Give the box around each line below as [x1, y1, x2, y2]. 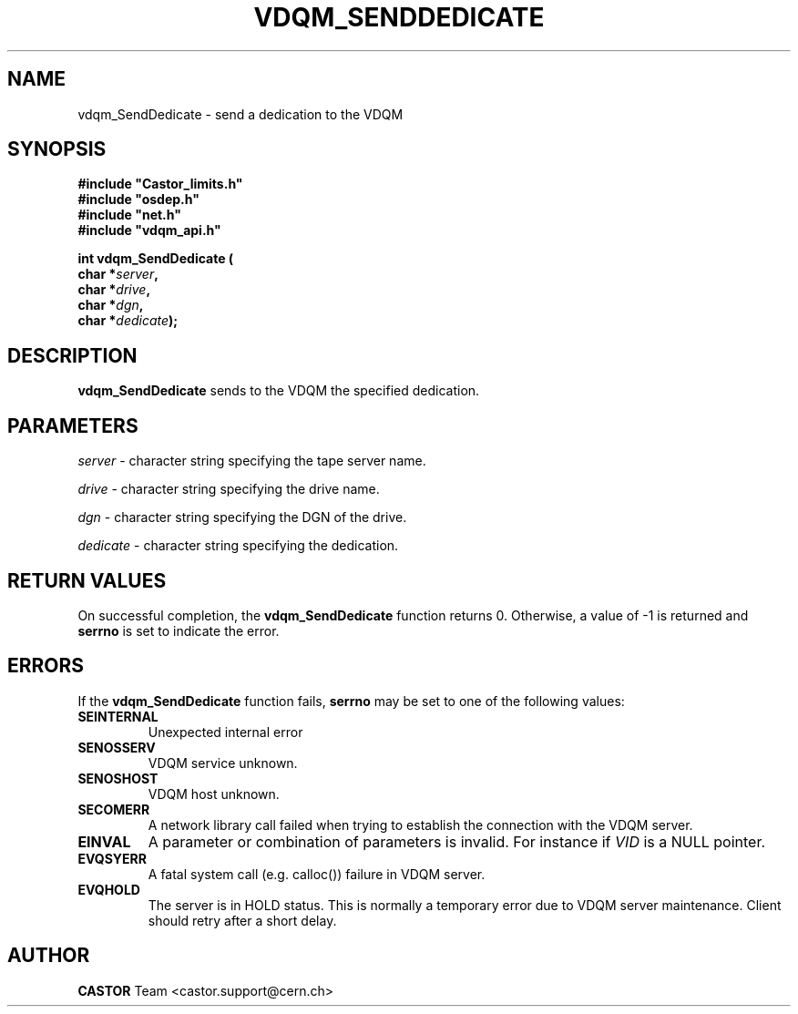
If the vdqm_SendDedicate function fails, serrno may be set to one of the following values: [77, 692, 625, 709]
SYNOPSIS [7, 138, 107, 161]
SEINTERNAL [77, 708, 159, 724]
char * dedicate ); [77, 312, 179, 329]
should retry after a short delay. [148, 912, 337, 928]
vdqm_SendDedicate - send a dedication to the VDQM [77, 106, 404, 122]
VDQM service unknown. [148, 754, 298, 771]
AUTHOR [7, 944, 90, 968]
